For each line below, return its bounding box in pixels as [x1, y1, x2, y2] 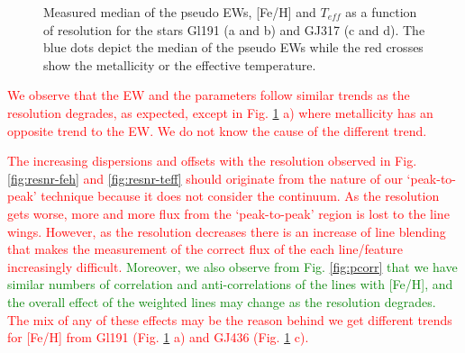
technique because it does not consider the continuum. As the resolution [41, 186, 440, 205]
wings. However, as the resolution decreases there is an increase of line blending [7, 222, 446, 240]
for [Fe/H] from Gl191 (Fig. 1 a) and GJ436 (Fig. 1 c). [7, 328, 309, 347]
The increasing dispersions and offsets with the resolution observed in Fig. [7, 151, 417, 170]
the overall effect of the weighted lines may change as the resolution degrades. [7, 292, 436, 311]
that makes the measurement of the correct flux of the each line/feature [7, 240, 403, 258]
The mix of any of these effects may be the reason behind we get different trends [7, 310, 452, 329]
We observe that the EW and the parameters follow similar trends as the [7, 86, 410, 104]
